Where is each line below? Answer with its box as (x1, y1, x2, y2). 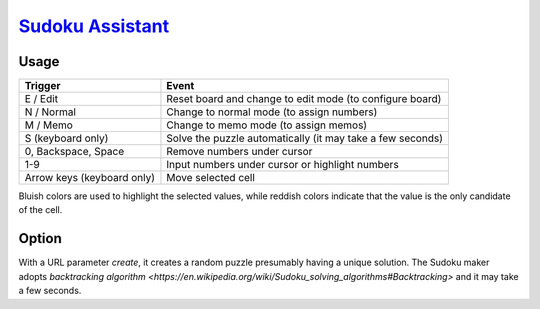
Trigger (24, 79, 61, 93)
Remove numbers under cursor (166, 145, 313, 159)
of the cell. (18, 204, 63, 216)
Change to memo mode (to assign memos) (166, 118, 368, 132)
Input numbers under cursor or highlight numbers (166, 158, 399, 172)
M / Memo (24, 118, 74, 132)
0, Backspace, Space (24, 145, 125, 159)
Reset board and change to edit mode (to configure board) (166, 92, 442, 106)
